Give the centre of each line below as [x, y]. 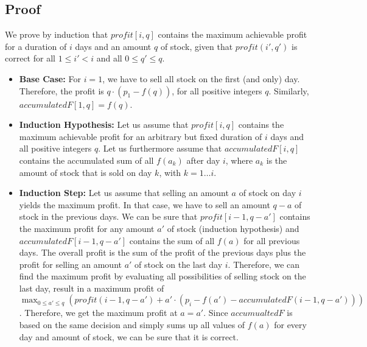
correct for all [30, 58]
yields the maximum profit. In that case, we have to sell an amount [145, 204]
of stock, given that [197, 46]
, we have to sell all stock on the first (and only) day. [201, 78]
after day [203, 160]
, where [239, 160]
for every [290, 325]
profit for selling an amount [70, 264]
